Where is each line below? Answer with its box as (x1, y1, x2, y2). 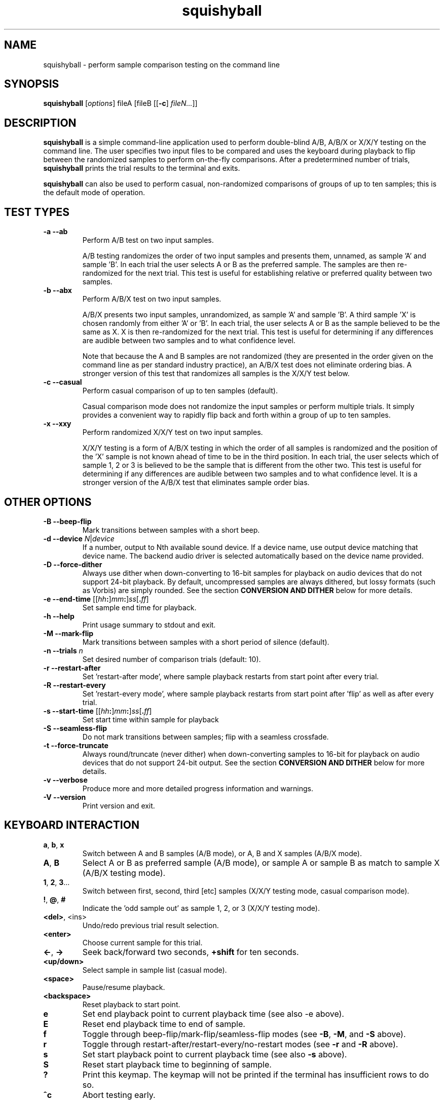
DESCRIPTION (4, 116, 77, 129)
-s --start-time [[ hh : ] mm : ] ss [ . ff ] (43, 706, 152, 715)
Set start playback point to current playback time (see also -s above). (82, 1049, 347, 1059)
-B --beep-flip (43, 517, 92, 526)
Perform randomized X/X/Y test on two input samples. (82, 428, 263, 437)
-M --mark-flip (43, 629, 94, 638)
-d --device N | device (43, 534, 115, 543)
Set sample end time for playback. (82, 603, 197, 612)
